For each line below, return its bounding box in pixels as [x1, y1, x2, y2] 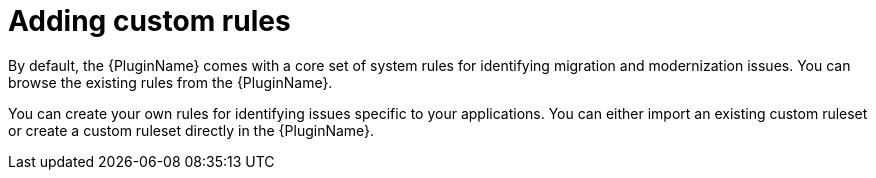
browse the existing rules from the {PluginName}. [8, 73, 333, 91]
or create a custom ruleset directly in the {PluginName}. [8, 121, 375, 139]
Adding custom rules [8, 4, 291, 38]
